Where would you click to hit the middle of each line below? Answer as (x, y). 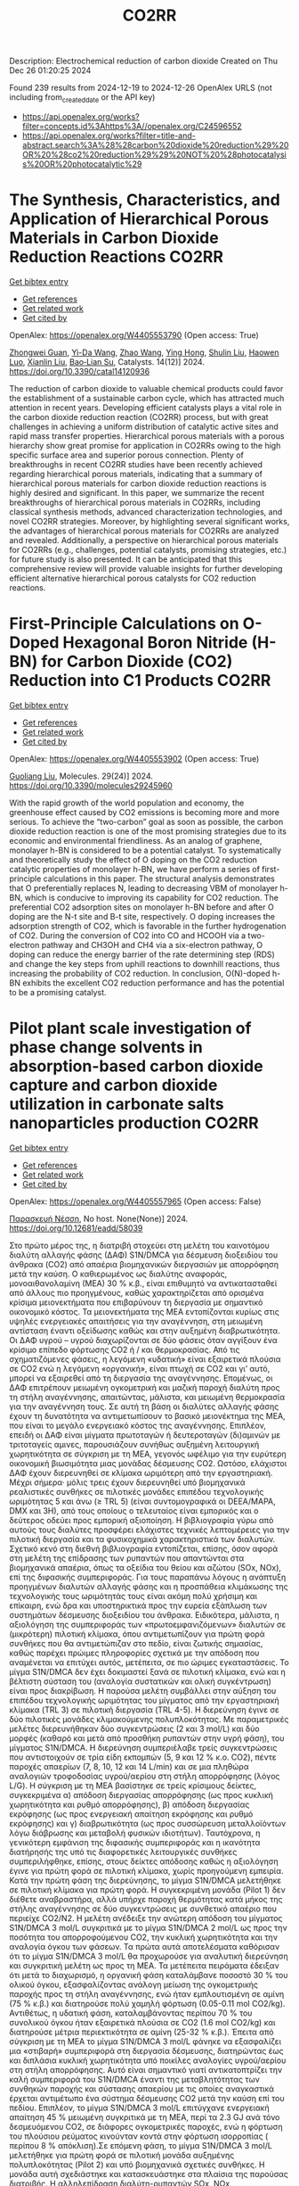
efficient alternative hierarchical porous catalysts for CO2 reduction (133, 578)
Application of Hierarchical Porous (139, 219)
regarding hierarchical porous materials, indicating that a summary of (136, 474)
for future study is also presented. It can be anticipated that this (126, 559)
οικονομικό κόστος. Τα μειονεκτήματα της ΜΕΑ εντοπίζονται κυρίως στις (145, 1311)
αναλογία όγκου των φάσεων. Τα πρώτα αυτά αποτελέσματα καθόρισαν (145, 1946)
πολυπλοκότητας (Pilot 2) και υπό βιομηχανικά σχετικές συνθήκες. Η (137, 2165)
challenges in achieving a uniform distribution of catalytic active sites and (144, 426)
